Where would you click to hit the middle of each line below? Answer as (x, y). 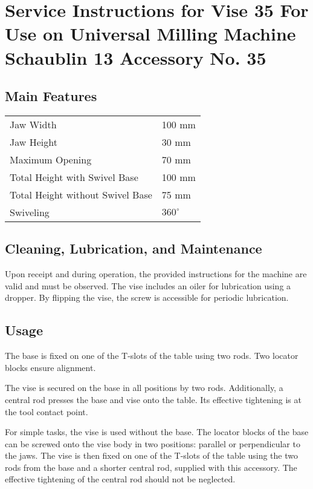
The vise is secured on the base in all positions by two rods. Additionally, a (144, 388)
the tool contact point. (47, 411)
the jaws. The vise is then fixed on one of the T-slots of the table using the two (151, 455)
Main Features (51, 96)
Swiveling (30, 212)
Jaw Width (33, 124)
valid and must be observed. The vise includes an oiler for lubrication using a (148, 285)
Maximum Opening (51, 159)
